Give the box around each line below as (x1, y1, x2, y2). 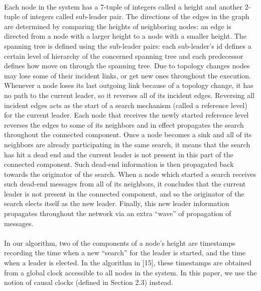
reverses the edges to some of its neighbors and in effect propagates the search (4, 119, 244, 130)
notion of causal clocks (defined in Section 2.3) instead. (4, 277, 174, 287)
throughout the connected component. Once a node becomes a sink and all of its (4, 129, 252, 140)
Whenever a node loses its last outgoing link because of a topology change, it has (4, 80, 253, 90)
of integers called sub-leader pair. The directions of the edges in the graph (22, 11, 249, 22)
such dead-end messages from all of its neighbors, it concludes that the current (4, 178, 246, 189)
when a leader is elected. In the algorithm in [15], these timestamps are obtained (4, 257, 252, 268)
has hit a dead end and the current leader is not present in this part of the (4, 149, 233, 159)
